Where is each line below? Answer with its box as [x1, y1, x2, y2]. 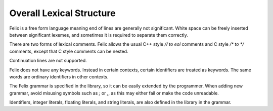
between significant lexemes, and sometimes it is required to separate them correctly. [9, 32, 188, 38]
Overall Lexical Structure [9, 8, 116, 19]
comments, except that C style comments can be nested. [9, 48, 128, 54]
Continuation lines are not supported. [9, 58, 87, 64]
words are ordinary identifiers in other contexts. [9, 73, 109, 80]
